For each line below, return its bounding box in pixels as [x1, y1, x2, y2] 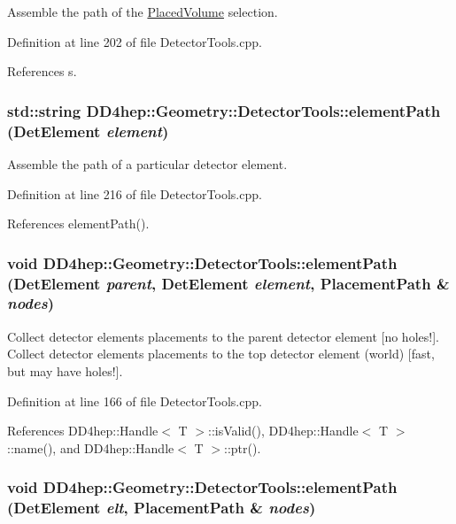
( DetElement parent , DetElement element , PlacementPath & [7, 272, 450, 294]
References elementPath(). [7, 214, 150, 233]
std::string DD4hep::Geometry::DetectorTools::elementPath [7, 99, 441, 121]
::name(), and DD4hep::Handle [7, 438, 174, 457]
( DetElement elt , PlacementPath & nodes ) [7, 497, 316, 519]
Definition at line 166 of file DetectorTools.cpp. [7, 391, 262, 410]
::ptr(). [224, 438, 261, 457]
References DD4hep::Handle [7, 421, 158, 440]
